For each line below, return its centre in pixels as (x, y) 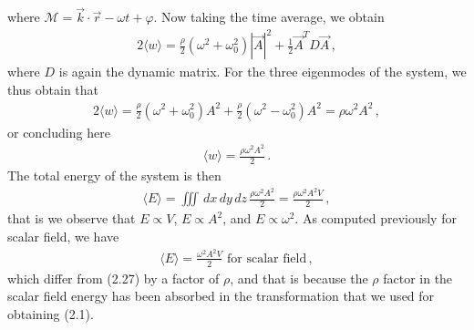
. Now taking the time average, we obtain (269, 17)
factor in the (418, 278)
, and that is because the (299, 278)
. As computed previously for (376, 218)
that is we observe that (72, 218)
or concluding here (59, 132)
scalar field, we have (63, 236)
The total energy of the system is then (114, 175)
